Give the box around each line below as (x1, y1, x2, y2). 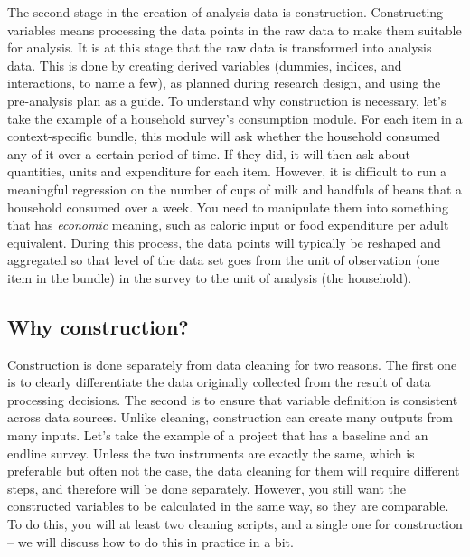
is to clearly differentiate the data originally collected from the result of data (7, 373, 431, 392)
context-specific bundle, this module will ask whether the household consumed (7, 127, 441, 146)
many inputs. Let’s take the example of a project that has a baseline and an (7, 426, 428, 445)
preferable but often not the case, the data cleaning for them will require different (7, 461, 460, 480)
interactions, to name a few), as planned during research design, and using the (7, 73, 441, 92)
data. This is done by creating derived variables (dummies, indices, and (7, 55, 402, 74)
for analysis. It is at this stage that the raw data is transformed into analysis (7, 38, 432, 57)
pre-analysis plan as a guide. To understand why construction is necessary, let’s (7, 90, 446, 109)
